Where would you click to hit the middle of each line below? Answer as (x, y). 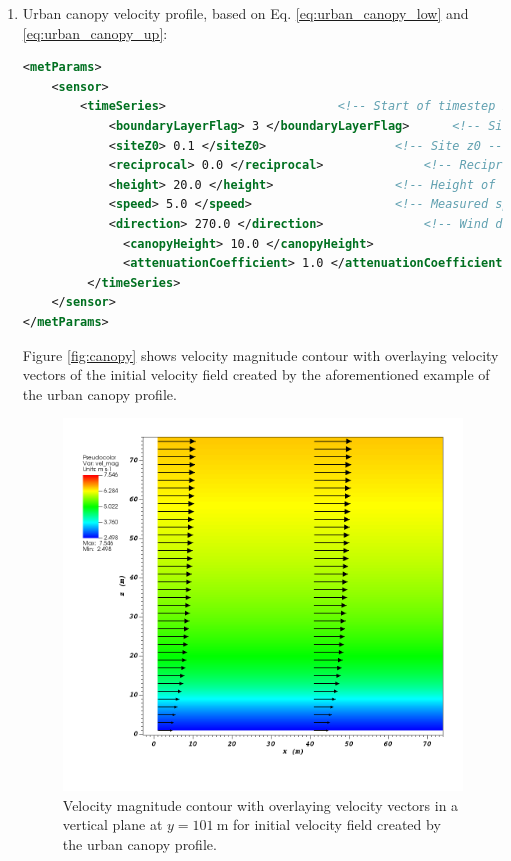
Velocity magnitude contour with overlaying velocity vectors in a (260, 804)
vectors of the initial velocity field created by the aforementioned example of (256, 374)
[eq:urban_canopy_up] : (95, 32)
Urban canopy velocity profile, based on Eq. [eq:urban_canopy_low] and (245, 13)
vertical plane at (112, 824)
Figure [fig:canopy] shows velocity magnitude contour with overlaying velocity (260, 354)
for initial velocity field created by (337, 824)
